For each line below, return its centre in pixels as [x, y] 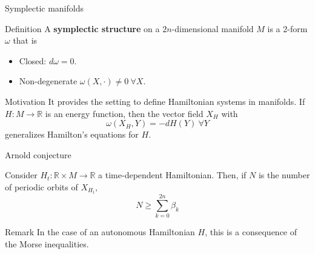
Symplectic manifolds [44, 8]
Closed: [33, 60]
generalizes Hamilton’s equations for [72, 134]
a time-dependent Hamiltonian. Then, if [172, 175]
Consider [21, 175]
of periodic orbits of [41, 186]
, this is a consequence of [251, 232]
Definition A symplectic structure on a [82, 28]
